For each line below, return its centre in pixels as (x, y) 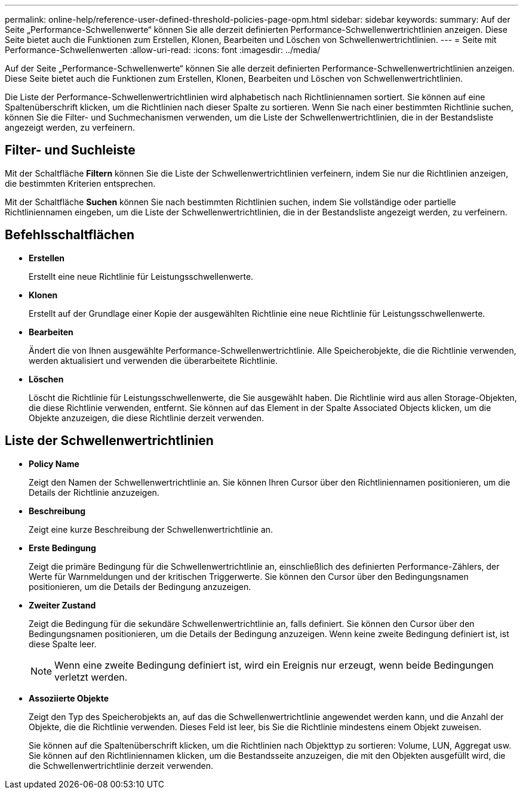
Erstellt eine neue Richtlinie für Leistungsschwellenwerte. (141, 276)
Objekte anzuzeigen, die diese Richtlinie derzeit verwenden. (147, 418)
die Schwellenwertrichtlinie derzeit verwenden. (121, 765)
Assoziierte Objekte (69, 698)
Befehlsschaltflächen (70, 235)
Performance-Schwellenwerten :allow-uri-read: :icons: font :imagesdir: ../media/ (163, 50)
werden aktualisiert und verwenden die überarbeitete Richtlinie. (153, 360)
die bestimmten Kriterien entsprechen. (80, 183)
